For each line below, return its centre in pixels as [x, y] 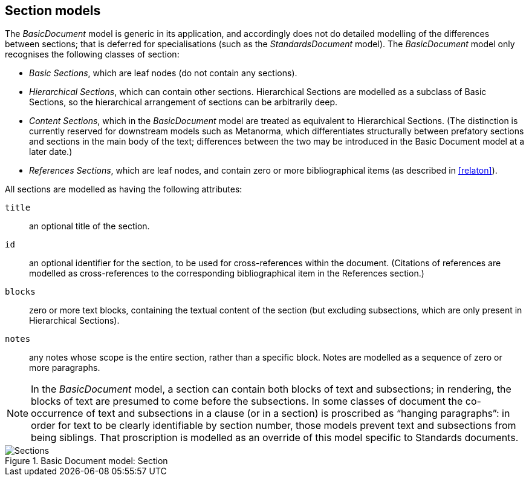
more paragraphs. [65, 368]
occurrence [57, 414]
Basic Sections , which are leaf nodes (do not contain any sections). [163, 73]
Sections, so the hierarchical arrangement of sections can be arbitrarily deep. [183, 102]
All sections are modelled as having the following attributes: [124, 189]
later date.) [51, 152]
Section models [53, 11]
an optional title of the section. [89, 226]
